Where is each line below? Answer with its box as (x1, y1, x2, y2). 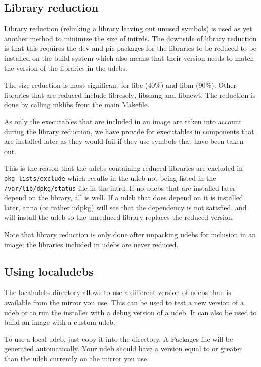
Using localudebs (4, 263, 94, 279)
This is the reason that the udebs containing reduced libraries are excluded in (4, 163, 243, 173)
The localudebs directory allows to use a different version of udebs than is (4, 287, 231, 298)
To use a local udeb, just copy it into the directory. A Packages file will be (4, 333, 233, 344)
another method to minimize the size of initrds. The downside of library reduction (4, 33, 257, 43)
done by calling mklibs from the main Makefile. (4, 99, 150, 110)
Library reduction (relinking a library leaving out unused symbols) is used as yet (4, 23, 252, 34)
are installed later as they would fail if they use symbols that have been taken (4, 136, 244, 146)
